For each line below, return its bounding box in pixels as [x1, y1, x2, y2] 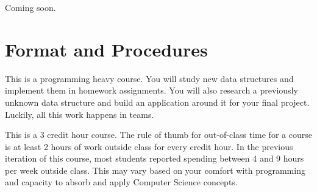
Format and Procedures [5, 36, 208, 61]
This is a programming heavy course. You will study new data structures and [5, 72, 294, 84]
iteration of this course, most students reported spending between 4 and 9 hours [5, 152, 304, 165]
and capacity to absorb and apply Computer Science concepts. [5, 176, 238, 188]
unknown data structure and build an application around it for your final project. [5, 95, 310, 108]
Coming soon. [5, 1, 56, 13]
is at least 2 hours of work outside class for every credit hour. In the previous [5, 140, 293, 153]
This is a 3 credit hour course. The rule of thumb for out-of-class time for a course [5, 128, 312, 141]
